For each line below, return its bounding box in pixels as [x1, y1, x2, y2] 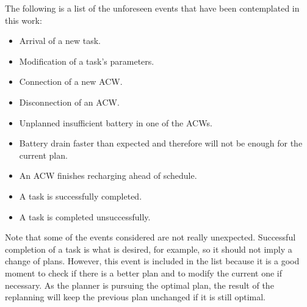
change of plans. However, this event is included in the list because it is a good [5, 255, 300, 267]
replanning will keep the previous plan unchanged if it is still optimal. [5, 291, 265, 303]
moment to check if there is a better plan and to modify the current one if [5, 266, 283, 279]
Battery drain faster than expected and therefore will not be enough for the [19, 137, 303, 150]
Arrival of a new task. [19, 34, 101, 47]
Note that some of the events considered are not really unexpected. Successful [5, 231, 296, 244]
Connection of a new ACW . [19, 75, 123, 88]
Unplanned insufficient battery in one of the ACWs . [19, 116, 212, 129]
